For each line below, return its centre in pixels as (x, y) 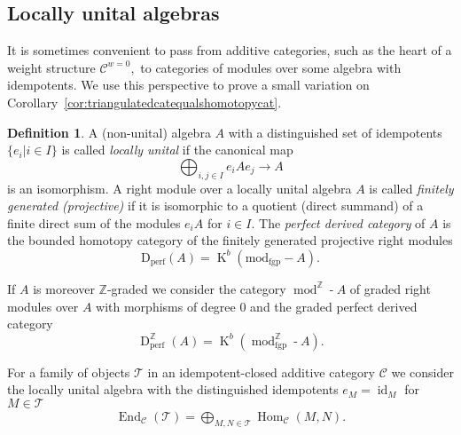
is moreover (64, 288)
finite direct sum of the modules (94, 222)
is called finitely (411, 188)
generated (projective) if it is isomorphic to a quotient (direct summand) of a (215, 206)
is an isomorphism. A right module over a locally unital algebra (180, 188)
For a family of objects (69, 372)
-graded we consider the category (196, 288)
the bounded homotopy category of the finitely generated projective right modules (230, 240)
